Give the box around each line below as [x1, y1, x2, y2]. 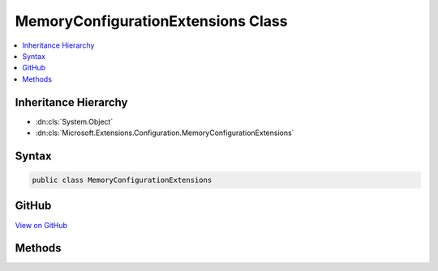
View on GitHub [15, 220, 68, 230]
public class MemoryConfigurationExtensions [32, 176, 213, 185]
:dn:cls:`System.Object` [35, 116, 114, 126]
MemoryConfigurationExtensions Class [15, 12, 288, 30]
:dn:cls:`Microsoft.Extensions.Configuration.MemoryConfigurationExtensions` [35, 128, 294, 138]
